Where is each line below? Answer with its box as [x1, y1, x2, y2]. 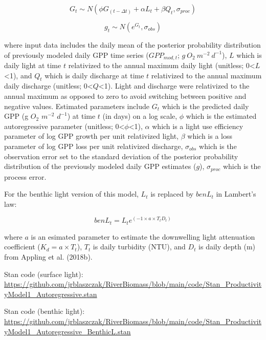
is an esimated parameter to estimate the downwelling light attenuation [31, 231, 255, 242]
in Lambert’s [216, 188, 256, 199]
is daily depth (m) [198, 241, 256, 252]
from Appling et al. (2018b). [4, 251, 93, 262]
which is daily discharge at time [45, 70, 144, 80]
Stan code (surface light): [4, 268, 83, 279]
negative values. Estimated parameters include [4, 100, 149, 111]
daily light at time [4, 60, 61, 71]
